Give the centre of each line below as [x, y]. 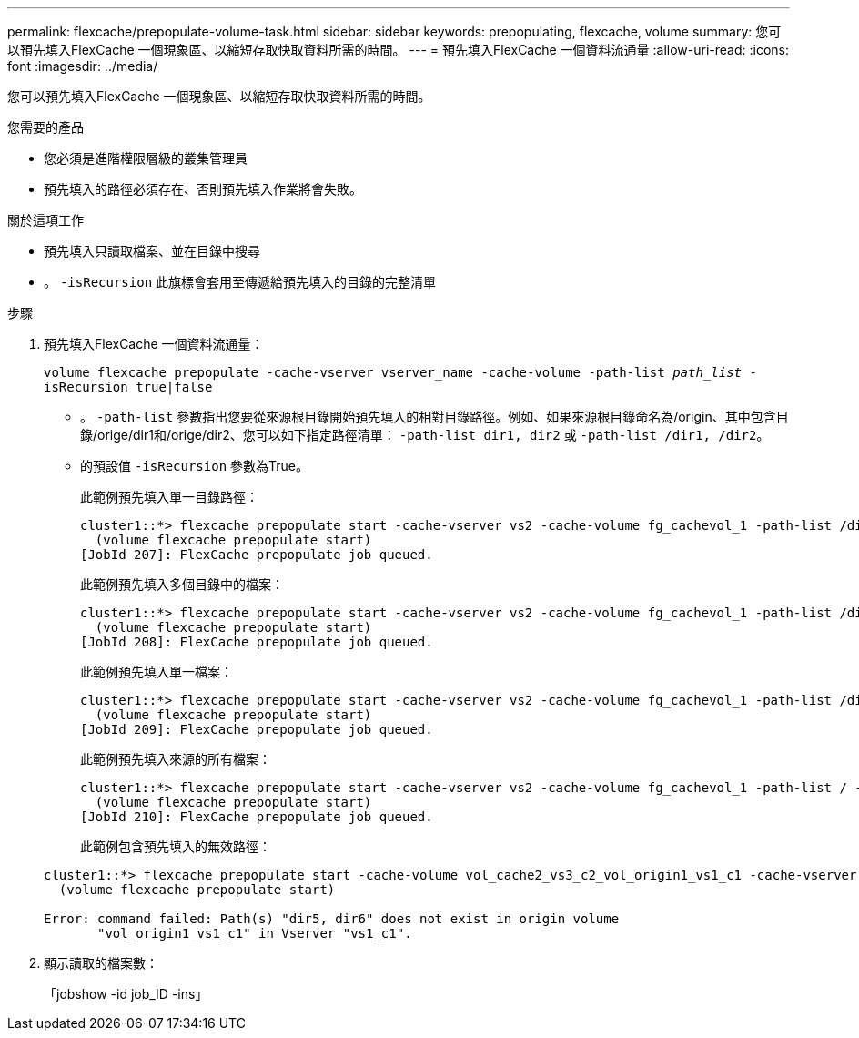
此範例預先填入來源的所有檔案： [176, 759]
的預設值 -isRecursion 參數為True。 [194, 466]
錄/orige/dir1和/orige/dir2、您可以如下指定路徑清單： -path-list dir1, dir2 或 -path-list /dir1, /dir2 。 [425, 435]
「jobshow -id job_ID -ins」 [126, 994]
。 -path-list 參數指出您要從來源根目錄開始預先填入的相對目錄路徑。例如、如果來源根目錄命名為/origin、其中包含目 [435, 417]
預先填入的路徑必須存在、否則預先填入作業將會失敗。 [203, 189]
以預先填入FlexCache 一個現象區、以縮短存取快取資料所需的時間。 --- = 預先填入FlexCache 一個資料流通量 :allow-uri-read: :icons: [399, 50]
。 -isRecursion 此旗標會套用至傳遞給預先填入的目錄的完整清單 [240, 282]
